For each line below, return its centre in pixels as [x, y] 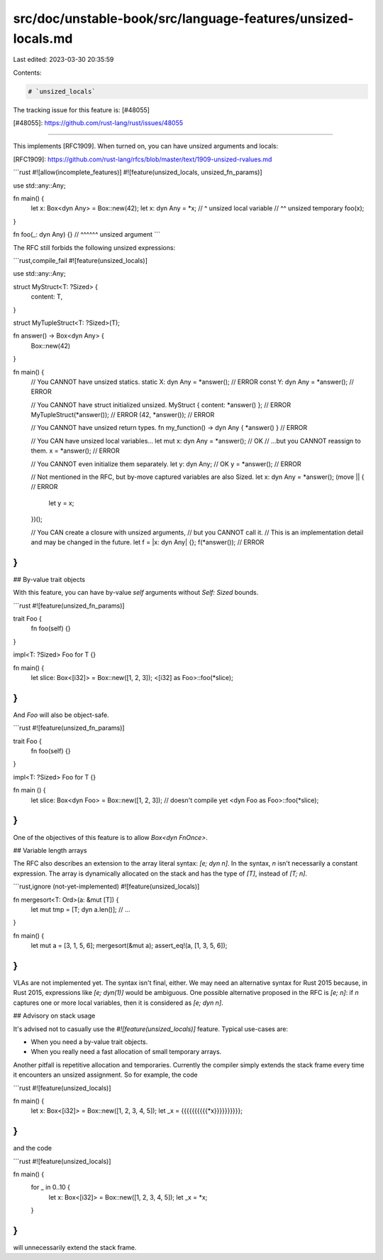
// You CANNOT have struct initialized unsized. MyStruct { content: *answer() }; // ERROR [161, 404]
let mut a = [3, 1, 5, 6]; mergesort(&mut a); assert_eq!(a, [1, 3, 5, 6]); [129, 946]
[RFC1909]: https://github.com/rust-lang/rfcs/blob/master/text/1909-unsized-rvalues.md [143, 159]
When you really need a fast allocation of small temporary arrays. [126, 1052]
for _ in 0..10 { [51, 1188]
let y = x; [61, 503]
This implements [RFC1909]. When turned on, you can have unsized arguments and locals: [146, 146]
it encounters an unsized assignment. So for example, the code [105, 1075]
